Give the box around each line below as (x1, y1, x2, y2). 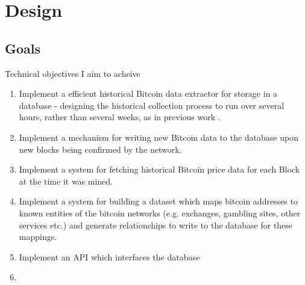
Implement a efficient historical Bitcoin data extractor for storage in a (19, 87, 278, 100)
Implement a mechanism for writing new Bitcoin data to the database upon (19, 130, 298, 143)
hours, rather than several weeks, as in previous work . (19, 111, 221, 123)
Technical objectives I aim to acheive (5, 67, 140, 79)
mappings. (19, 230, 57, 243)
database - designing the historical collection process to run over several (19, 99, 285, 111)
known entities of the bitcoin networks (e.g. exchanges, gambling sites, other (19, 206, 301, 219)
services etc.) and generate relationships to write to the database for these (19, 218, 293, 231)
